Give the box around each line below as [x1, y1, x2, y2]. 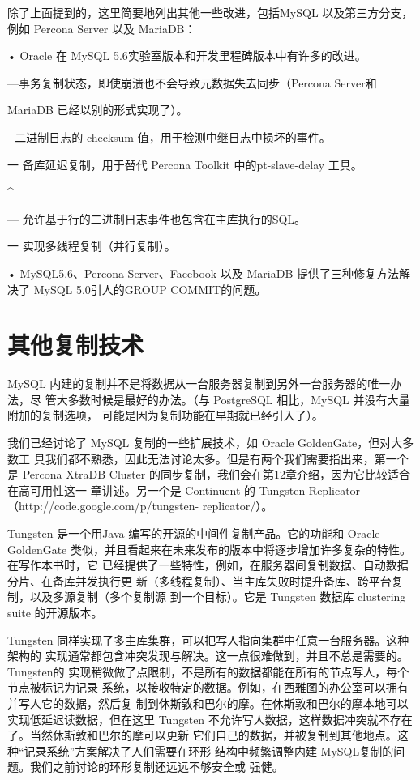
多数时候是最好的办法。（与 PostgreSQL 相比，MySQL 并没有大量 [67, 390, 410, 407]
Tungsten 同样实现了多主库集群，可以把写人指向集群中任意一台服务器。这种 [7, 631, 409, 648]
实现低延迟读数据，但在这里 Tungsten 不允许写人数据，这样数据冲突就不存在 [7, 710, 413, 727]
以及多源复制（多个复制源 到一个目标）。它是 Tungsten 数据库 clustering [29, 588, 406, 605]
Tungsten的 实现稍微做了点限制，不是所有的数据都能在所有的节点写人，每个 [7, 663, 409, 680]
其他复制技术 [7, 328, 144, 361]
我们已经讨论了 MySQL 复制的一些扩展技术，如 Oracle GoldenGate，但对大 [7, 434, 403, 451]
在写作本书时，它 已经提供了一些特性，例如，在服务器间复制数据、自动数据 [7, 556, 409, 573]
